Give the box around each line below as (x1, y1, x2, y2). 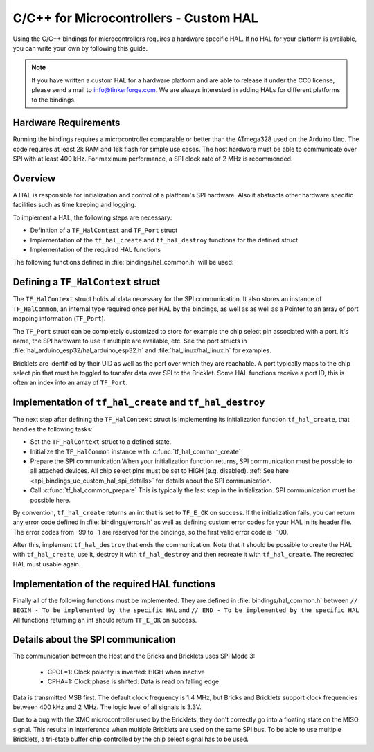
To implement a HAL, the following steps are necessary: (12, 213, 172, 222)
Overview (12, 173, 56, 184)
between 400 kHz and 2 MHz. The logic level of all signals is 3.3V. (12, 703, 202, 711)
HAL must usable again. (12, 559, 81, 568)
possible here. (30, 496, 71, 504)
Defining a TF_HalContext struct (12, 276, 161, 288)
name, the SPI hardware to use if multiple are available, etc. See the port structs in (12, 337, 247, 345)
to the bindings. (31, 96, 76, 104)
